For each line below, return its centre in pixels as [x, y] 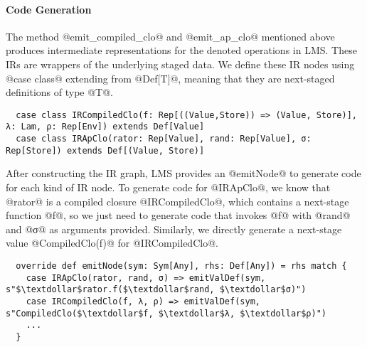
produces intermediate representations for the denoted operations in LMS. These [181, 50]
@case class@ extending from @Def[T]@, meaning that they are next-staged [170, 78]
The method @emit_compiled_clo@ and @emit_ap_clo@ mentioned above [170, 36]
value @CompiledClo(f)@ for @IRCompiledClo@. [112, 243]
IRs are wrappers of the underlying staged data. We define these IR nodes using [180, 64]
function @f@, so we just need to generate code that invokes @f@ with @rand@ [178, 215]
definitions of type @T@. [59, 92]
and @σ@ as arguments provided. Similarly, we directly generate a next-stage [174, 229]
